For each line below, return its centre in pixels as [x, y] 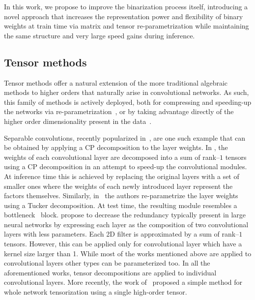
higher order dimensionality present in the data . [78, 121]
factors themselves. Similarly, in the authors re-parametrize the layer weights [121, 195]
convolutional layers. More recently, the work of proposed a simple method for [123, 282]
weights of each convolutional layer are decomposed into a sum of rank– [112, 157]
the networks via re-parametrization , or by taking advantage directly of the [119, 111]
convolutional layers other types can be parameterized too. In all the [107, 263]
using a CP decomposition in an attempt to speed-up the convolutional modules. [126, 166]
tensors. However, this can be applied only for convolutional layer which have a [123, 244]
